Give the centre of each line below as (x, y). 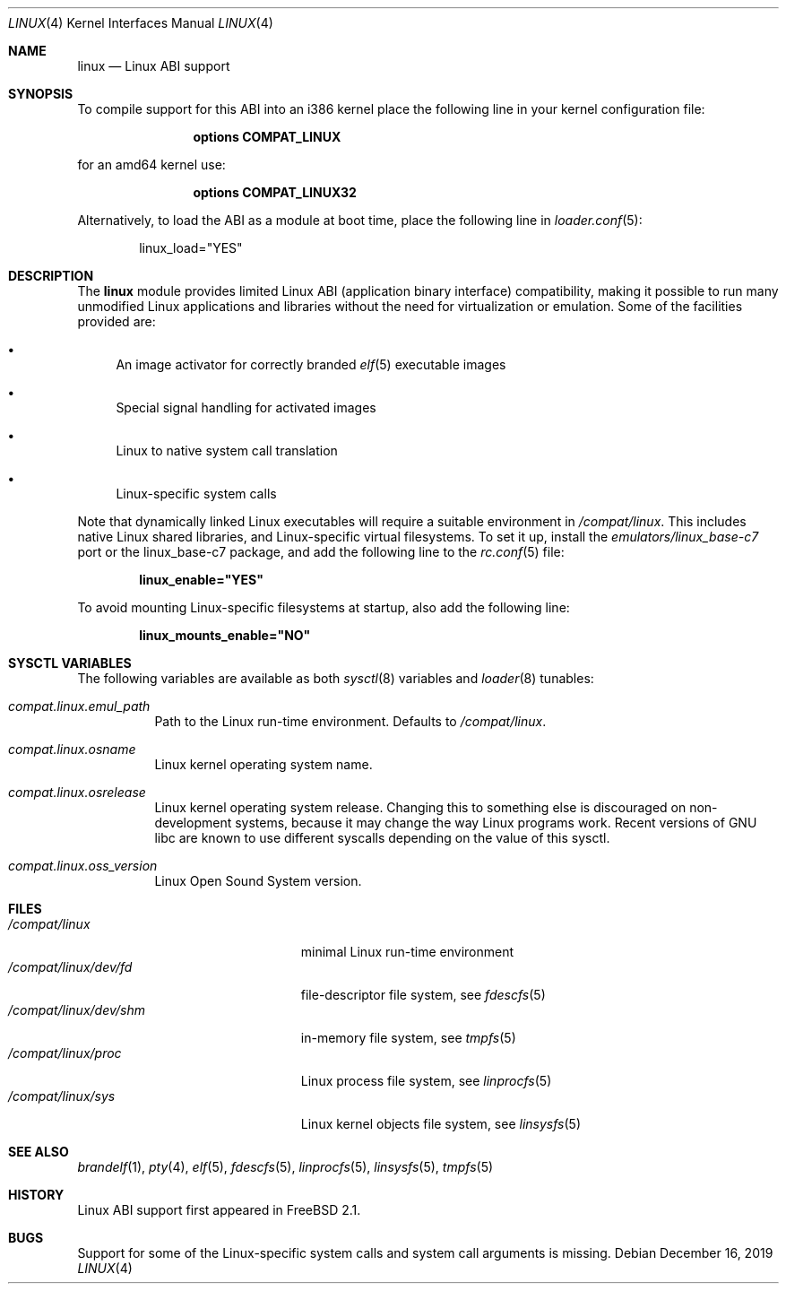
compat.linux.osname (72, 749)
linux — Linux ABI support (154, 66)
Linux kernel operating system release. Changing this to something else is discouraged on (420, 807)
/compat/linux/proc (65, 1053)
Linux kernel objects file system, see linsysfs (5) (441, 1124)
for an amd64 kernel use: (151, 165)
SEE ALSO (39, 1152)
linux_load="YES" (191, 248)
